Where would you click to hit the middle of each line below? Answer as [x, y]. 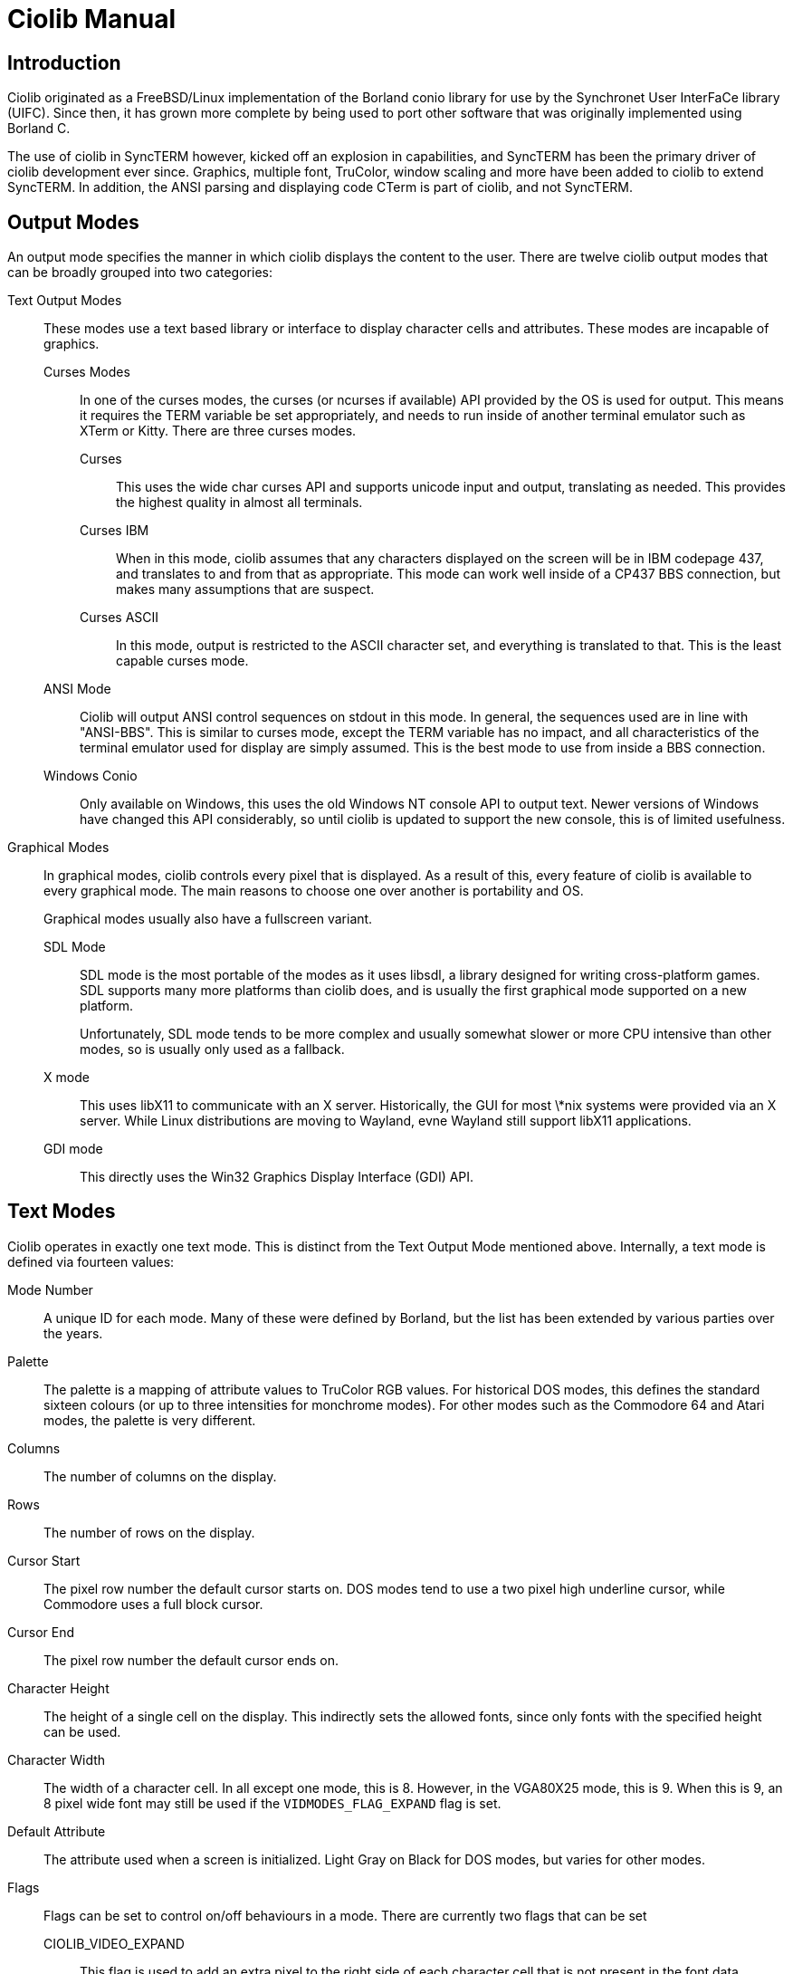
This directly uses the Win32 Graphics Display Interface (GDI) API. [277, 1177]
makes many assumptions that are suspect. [245, 589]
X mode [67, 1078]
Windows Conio [91, 776]
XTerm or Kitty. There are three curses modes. [218, 431]
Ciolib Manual [91, 19]
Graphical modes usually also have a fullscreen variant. [208, 919]
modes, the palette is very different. [150, 1420]
